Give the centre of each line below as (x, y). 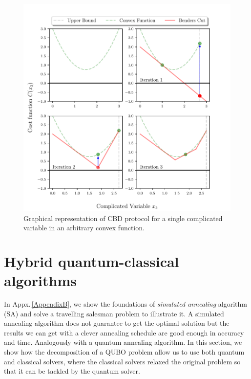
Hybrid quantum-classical (92, 261)
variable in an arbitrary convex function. (84, 228)
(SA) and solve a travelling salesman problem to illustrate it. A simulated (114, 313)
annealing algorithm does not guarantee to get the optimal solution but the (117, 323)
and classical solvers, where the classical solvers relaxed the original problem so (122, 361)
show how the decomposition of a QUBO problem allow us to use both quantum (124, 352)
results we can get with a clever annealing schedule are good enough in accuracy (124, 332)
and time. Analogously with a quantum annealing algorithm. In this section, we (123, 342)
